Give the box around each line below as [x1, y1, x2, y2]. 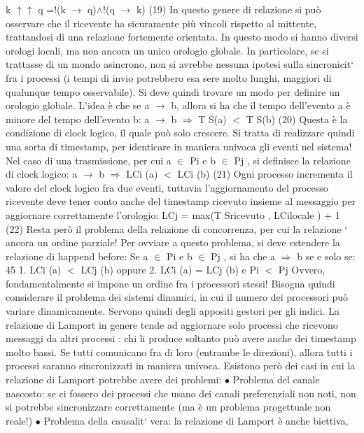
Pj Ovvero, [278, 262, 325, 277]
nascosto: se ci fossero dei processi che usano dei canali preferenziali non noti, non [6, 385, 356, 400]
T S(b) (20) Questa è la [246, 111, 348, 126]
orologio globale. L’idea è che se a [6, 98, 150, 113]
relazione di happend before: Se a [6, 248, 148, 263]
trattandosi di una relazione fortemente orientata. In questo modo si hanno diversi [6, 29, 358, 44]
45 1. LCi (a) [6, 262, 62, 277]
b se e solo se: [297, 248, 356, 263]
